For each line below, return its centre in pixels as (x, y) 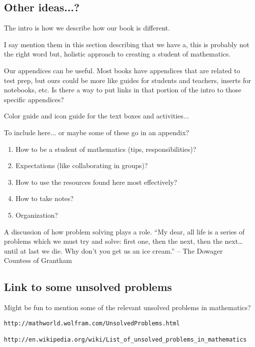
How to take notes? (44, 198)
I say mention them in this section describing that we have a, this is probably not (127, 44)
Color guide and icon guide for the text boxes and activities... (97, 116)
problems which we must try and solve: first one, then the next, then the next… (123, 241)
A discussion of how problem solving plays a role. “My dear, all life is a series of (124, 231)
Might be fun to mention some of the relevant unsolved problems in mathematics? (127, 307)
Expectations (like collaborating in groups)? (82, 165)
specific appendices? (34, 99)
